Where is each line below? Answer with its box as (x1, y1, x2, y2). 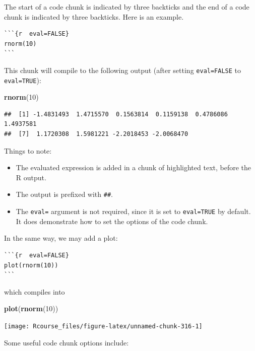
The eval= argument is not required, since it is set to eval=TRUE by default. (16, 206, 251, 217)
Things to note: (4, 145, 52, 156)
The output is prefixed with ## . (16, 189, 113, 199)
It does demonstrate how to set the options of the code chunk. (16, 216, 208, 226)
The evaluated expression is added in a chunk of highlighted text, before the (16, 162, 251, 173)
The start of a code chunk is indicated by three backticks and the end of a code (4, 2, 249, 12)
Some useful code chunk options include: (4, 337, 129, 347)
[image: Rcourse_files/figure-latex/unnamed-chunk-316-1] (4, 322, 203, 330)
